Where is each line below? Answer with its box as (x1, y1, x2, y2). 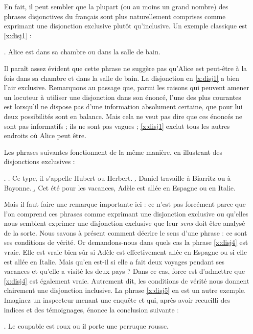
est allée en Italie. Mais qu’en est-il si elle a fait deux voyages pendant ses (4, 256, 225, 266)
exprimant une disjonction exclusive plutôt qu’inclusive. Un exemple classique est (4, 21, 248, 31)
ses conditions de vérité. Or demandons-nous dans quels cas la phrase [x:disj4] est (4, 237, 248, 247)
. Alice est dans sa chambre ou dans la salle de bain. (4, 47, 161, 57)
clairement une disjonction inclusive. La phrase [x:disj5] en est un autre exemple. (4, 285, 246, 295)
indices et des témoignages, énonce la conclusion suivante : (4, 304, 179, 314)
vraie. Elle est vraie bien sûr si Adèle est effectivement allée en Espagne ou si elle (4, 247, 247, 257)
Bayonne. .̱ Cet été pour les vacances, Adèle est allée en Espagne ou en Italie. (4, 182, 236, 192)
